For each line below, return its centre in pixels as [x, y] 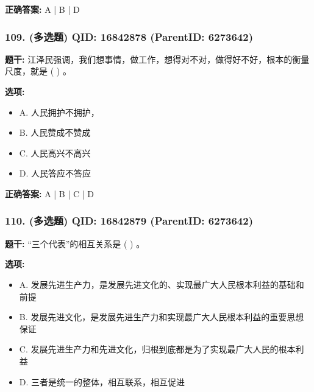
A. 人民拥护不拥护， [59, 112]
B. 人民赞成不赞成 [55, 132]
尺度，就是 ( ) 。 [38, 71]
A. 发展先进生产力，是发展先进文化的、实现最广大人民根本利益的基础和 [162, 284]
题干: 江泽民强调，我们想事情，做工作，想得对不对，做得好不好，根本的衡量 [157, 59]
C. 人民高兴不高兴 [55, 152]
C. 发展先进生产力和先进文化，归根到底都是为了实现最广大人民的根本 [157, 349]
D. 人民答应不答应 [55, 173]
